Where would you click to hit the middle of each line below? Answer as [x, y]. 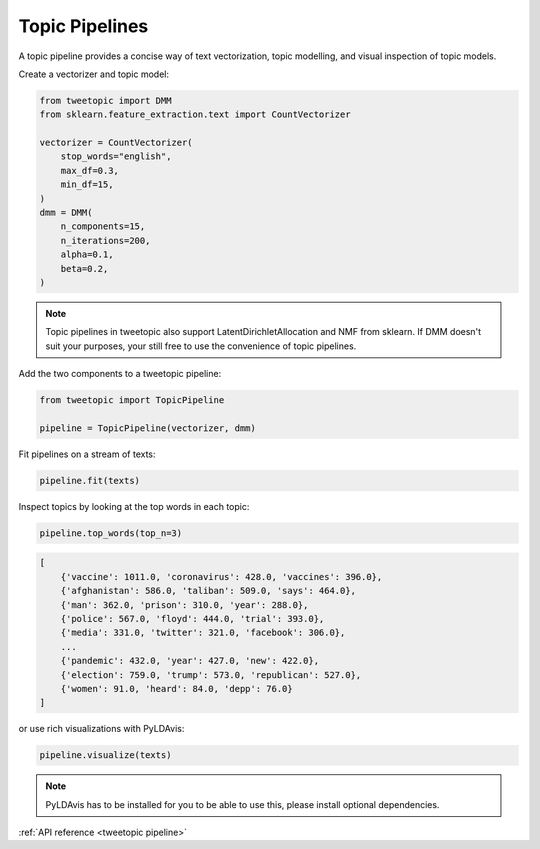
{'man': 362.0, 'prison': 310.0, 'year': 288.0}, [184, 604]
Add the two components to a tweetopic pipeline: [120, 374]
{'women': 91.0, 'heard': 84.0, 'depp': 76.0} [177, 688]
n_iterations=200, [105, 240]
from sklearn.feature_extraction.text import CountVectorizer [195, 114]
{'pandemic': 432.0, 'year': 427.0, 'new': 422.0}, [190, 661]
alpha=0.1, [87, 254]
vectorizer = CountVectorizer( [116, 143]
